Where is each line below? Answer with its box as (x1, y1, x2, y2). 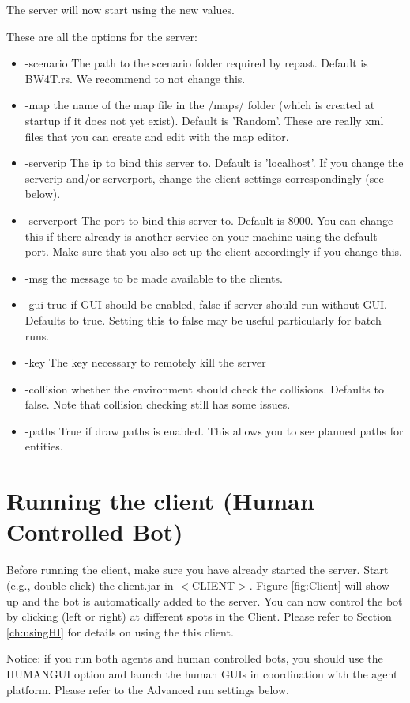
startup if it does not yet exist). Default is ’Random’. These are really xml (24, 112, 384, 128)
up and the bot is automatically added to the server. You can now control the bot (6, 592, 403, 609)
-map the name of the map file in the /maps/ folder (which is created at (24, 97, 375, 113)
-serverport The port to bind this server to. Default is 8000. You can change (24, 211, 393, 228)
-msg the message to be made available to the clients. (24, 269, 283, 286)
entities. (24, 438, 63, 454)
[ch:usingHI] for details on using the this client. (6, 623, 234, 640)
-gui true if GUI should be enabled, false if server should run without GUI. (24, 296, 387, 313)
